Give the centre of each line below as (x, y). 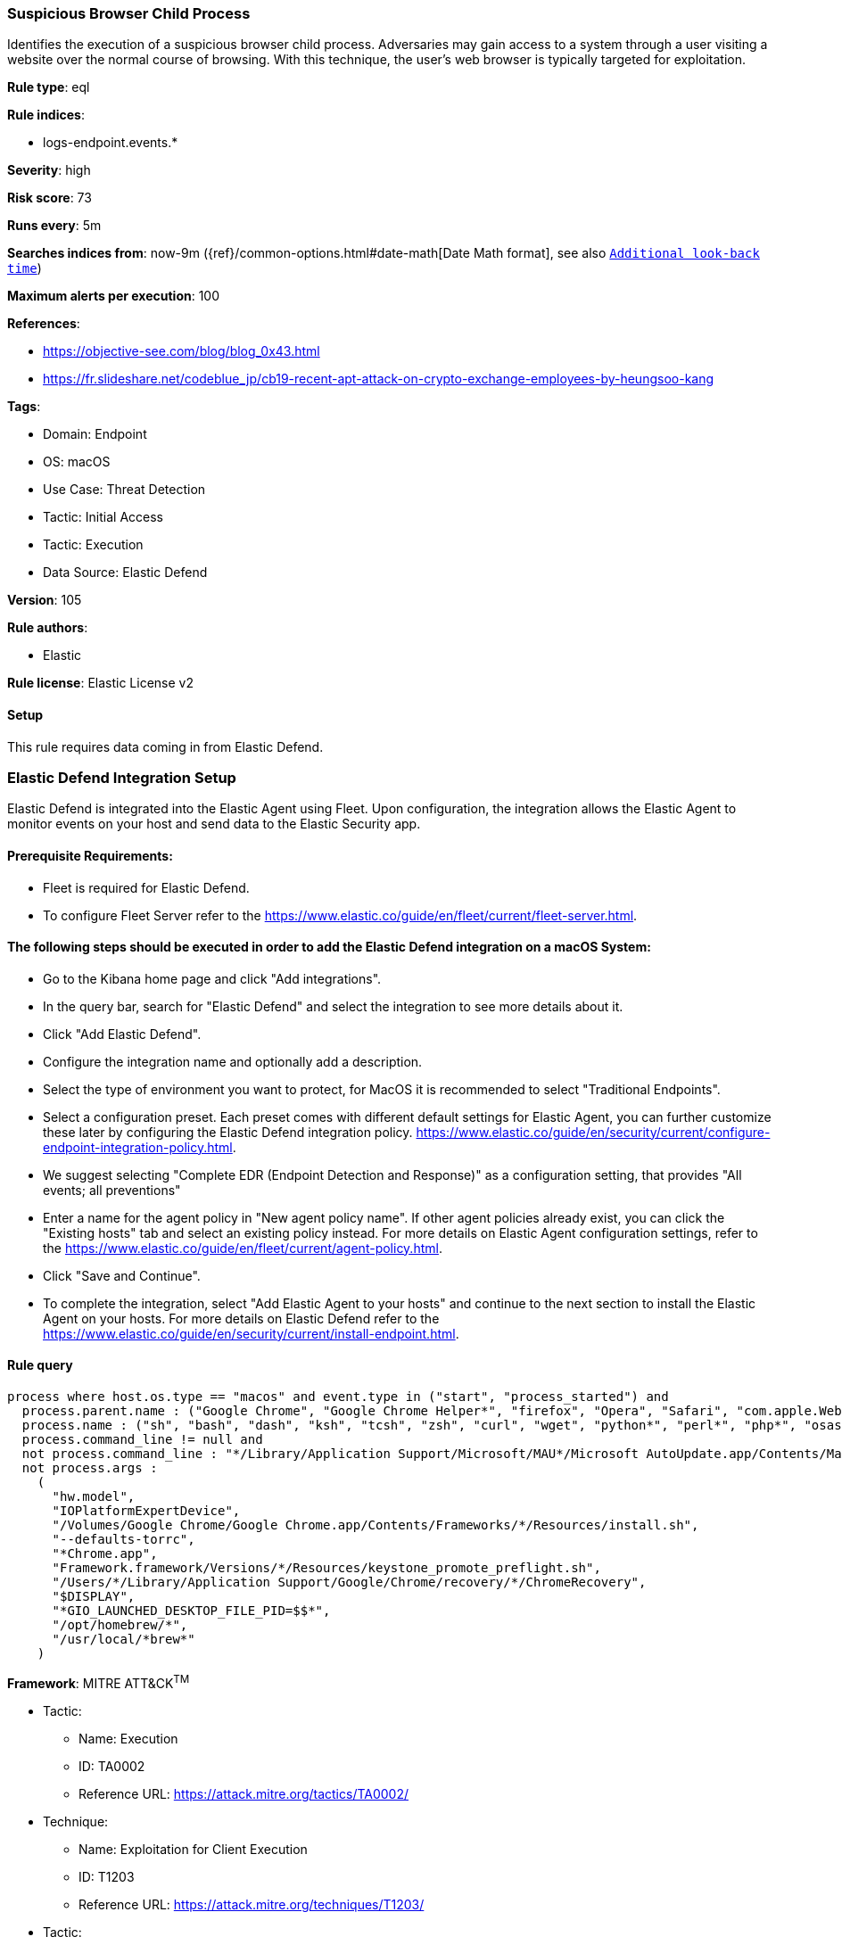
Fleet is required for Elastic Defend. (146, 887)
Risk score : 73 (50, 198)
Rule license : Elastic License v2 (100, 683)
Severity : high (49, 170)
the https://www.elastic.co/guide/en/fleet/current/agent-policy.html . (243, 1248)
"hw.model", (94, 1496)
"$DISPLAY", (94, 1596)
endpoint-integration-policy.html (138, 1147)
